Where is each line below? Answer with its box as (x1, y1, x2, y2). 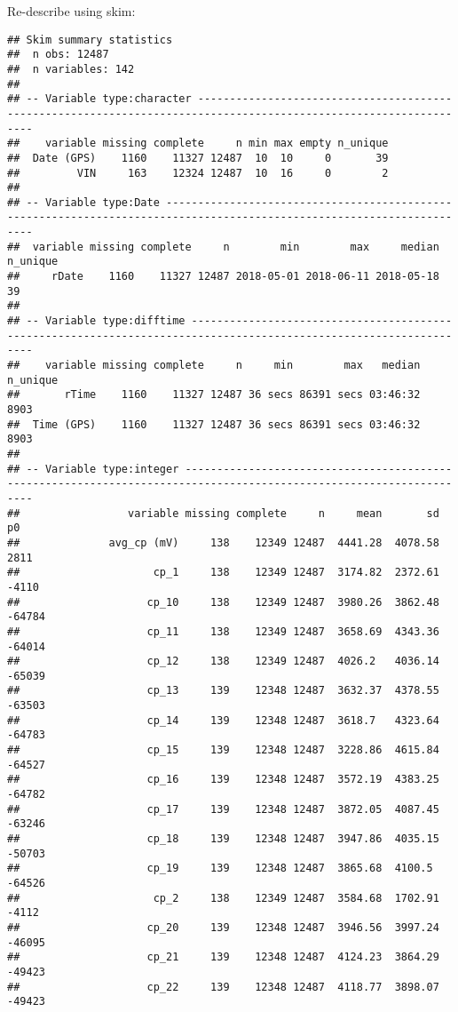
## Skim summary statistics (7, 33, 173, 46)
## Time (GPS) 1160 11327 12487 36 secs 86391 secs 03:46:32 (7, 418, 421, 431)
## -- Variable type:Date (7, 195, 160, 209)
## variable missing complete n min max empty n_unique (7, 137, 389, 150)
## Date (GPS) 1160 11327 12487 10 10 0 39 (7, 151, 389, 164)
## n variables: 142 (7, 62, 135, 76)
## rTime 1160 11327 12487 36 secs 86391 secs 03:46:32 (7, 388, 421, 402)
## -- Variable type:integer (7, 462, 179, 475)
